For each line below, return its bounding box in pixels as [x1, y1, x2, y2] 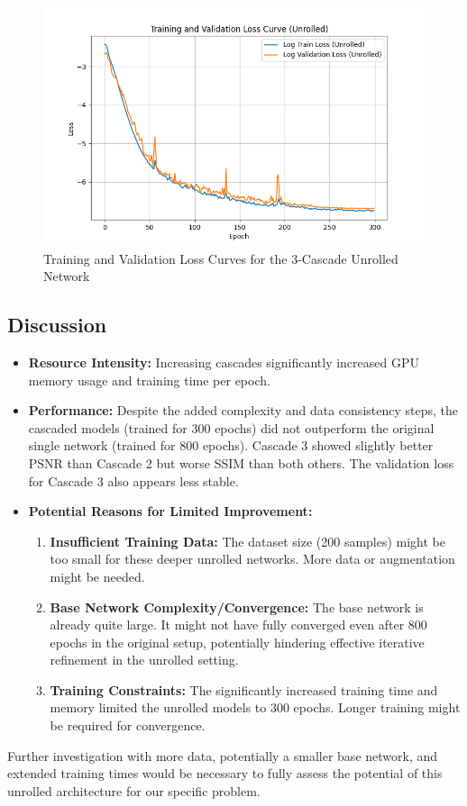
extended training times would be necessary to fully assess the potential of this [7, 764, 443, 783]
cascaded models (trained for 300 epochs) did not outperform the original [28, 418, 435, 437]
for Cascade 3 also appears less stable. [28, 471, 239, 490]
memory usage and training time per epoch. [28, 370, 270, 389]
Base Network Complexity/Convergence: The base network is [50, 597, 424, 616]
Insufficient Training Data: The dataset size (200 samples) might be [50, 531, 446, 550]
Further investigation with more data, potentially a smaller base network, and [7, 746, 438, 765]
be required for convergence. [50, 716, 206, 735]
